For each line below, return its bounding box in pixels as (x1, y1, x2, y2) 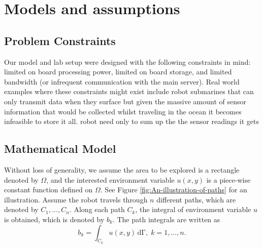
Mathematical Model (4, 141, 116, 156)
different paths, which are (156, 194, 236, 204)
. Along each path (69, 204, 125, 215)
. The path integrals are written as (112, 214, 220, 224)
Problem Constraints (4, 32, 116, 48)
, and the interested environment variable (46, 174, 175, 185)
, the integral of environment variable (135, 204, 251, 215)
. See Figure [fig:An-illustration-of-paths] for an (100, 184, 247, 195)
